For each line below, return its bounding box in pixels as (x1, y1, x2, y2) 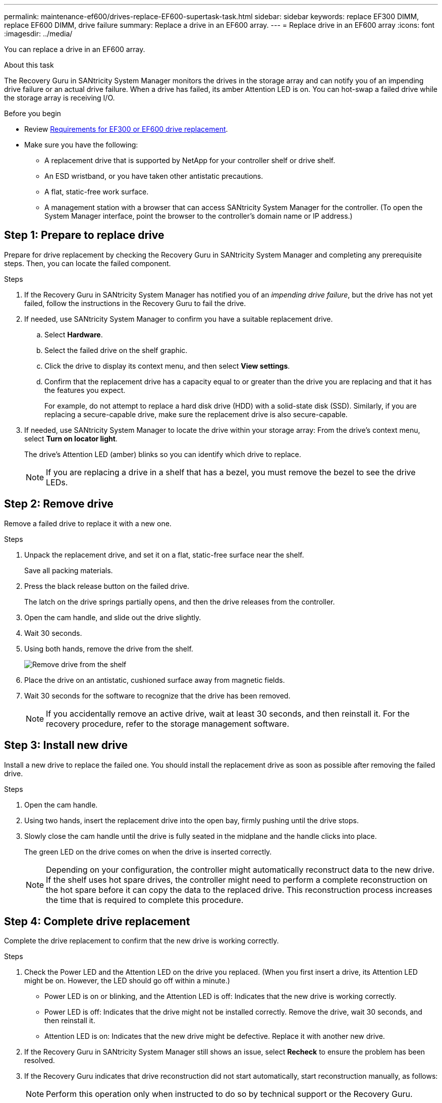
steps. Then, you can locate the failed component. (4, 259, 171, 268)
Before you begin (4, 109, 61, 118)
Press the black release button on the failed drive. (24, 581, 189, 590)
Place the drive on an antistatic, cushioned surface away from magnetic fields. (24, 675, 285, 684)
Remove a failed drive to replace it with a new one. (4, 519, 172, 528)
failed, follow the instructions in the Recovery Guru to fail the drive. (24, 298, 246, 308)
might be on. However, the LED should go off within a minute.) (24, 976, 230, 985)
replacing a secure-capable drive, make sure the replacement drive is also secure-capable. (44, 410, 348, 419)
